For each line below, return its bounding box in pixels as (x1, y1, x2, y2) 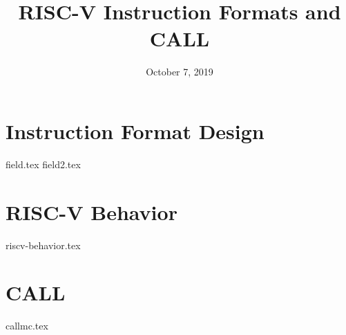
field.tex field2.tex (6, 156, 81, 171)
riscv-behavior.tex (6, 237, 81, 252)
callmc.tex (6, 318, 48, 333)
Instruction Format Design (6, 116, 265, 145)
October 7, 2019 (146, 64, 213, 79)
